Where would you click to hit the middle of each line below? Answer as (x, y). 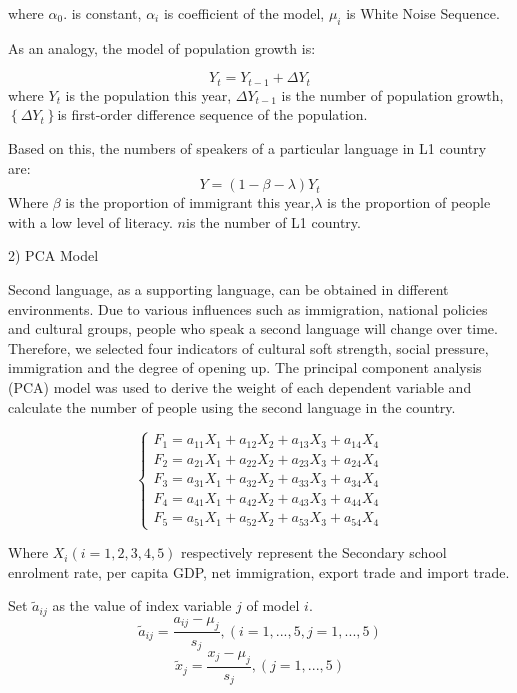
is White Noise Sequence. (423, 13)
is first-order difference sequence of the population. (212, 114)
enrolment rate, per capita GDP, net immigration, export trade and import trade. (259, 571)
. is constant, (102, 13)
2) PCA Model (53, 255)
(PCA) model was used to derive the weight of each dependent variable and (240, 386)
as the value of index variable (142, 605)
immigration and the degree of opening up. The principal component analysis (245, 367)
